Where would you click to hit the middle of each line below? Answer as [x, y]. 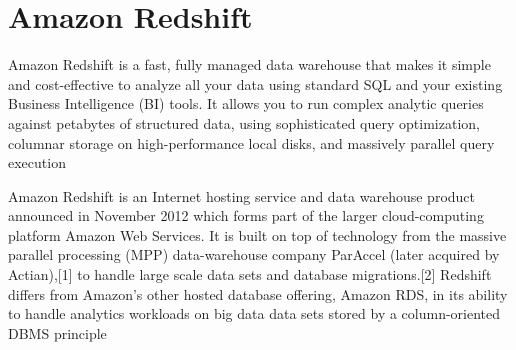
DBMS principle [57, 332]
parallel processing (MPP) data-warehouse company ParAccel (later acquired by [254, 254]
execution [37, 162]
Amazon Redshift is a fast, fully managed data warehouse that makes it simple [249, 64]
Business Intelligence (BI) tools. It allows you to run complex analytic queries [246, 103]
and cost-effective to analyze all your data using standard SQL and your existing [255, 83]
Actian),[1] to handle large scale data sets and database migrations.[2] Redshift [250, 274]
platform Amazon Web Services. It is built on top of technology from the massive [257, 234]
